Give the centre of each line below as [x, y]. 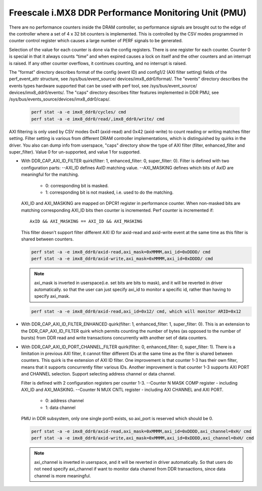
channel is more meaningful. [63, 475]
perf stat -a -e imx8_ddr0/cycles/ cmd [79, 112]
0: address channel [65, 401]
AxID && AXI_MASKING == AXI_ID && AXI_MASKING [86, 221]
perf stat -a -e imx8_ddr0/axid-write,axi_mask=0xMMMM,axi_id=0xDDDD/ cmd [122, 259]
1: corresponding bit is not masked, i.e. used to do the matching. [109, 192]
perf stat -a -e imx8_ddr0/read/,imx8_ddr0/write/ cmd [98, 119]
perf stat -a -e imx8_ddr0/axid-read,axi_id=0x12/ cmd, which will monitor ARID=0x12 [136, 312]
